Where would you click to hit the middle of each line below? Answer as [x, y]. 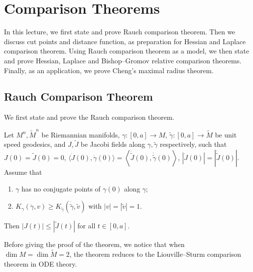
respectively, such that [193, 144]
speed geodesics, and [35, 144]
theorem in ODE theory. [40, 263]
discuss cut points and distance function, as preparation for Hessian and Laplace [125, 41]
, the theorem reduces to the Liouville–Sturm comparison [155, 254]
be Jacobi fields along [113, 144]
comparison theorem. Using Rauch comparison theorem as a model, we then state [127, 51]
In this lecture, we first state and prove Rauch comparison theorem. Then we [120, 32]
